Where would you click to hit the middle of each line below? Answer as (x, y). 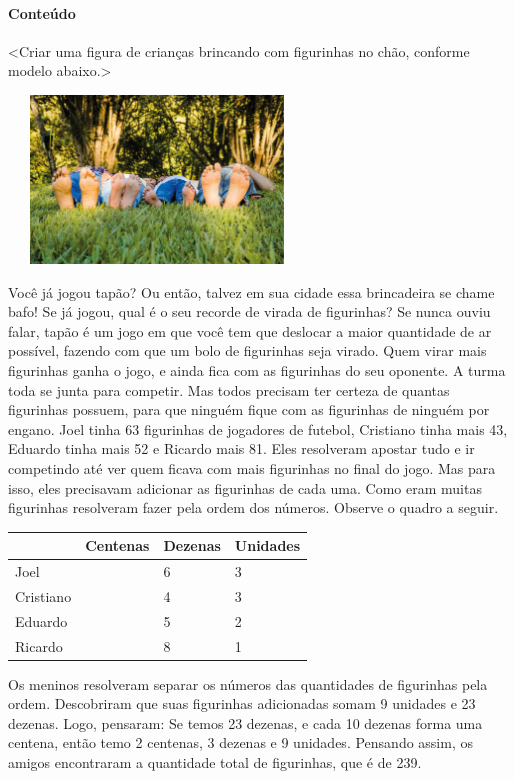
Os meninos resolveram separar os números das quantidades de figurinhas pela (248, 683)
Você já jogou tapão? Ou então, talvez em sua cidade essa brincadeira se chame (251, 291)
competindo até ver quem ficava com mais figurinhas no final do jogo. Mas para (252, 467)
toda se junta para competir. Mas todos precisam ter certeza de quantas (229, 389)
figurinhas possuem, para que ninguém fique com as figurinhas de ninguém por (249, 409)
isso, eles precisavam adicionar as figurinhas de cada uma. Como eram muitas (245, 487)
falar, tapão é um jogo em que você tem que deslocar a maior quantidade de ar (250, 330)
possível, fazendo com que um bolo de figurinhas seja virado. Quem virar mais (247, 350)
